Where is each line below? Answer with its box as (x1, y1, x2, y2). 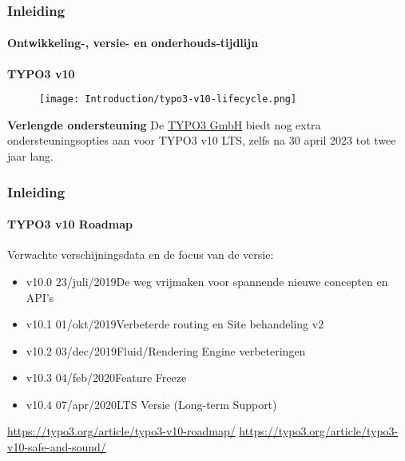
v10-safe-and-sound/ (7, 439, 106, 455)
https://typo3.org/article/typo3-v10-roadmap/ (7, 423, 236, 439)
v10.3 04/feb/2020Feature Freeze (26, 369, 187, 386)
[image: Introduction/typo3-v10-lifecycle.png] (39, 93, 297, 105)
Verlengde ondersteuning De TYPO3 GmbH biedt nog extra (7, 116, 321, 133)
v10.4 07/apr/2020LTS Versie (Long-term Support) (26, 395, 277, 412)
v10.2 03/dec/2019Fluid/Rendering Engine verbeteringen (26, 342, 306, 359)
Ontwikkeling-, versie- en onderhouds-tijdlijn (7, 34, 259, 51)
